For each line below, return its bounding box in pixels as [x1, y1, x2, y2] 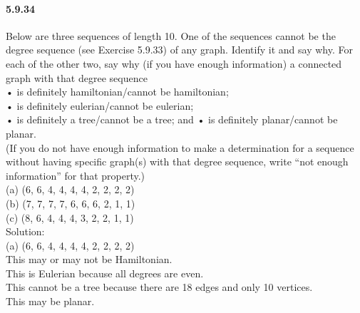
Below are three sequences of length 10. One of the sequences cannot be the [6, 28, 336, 43]
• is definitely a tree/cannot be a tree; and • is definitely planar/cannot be [6, 112, 338, 127]
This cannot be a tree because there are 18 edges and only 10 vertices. [6, 279, 313, 294]
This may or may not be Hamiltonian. [6, 252, 173, 267]
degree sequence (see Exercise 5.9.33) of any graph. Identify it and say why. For [6, 42, 353, 57]
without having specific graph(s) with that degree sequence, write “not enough [6, 154, 349, 169]
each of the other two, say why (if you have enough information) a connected [6, 56, 342, 71]
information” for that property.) [6, 168, 145, 183]
